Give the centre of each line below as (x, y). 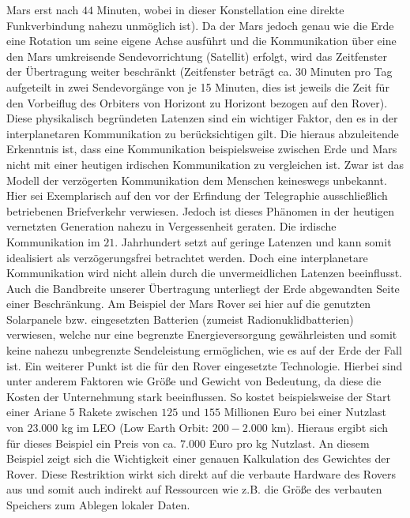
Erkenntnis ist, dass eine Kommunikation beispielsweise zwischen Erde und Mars (202, 149)
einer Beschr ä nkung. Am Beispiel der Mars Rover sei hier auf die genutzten (189, 304)
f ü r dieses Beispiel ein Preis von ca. (92, 443)
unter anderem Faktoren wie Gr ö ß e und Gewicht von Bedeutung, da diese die (194, 381)
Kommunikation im (53, 241)
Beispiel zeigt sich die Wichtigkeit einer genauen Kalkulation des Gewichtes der (198, 458)
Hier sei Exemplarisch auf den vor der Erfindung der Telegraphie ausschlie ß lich (197, 195)
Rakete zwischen (118, 412)
